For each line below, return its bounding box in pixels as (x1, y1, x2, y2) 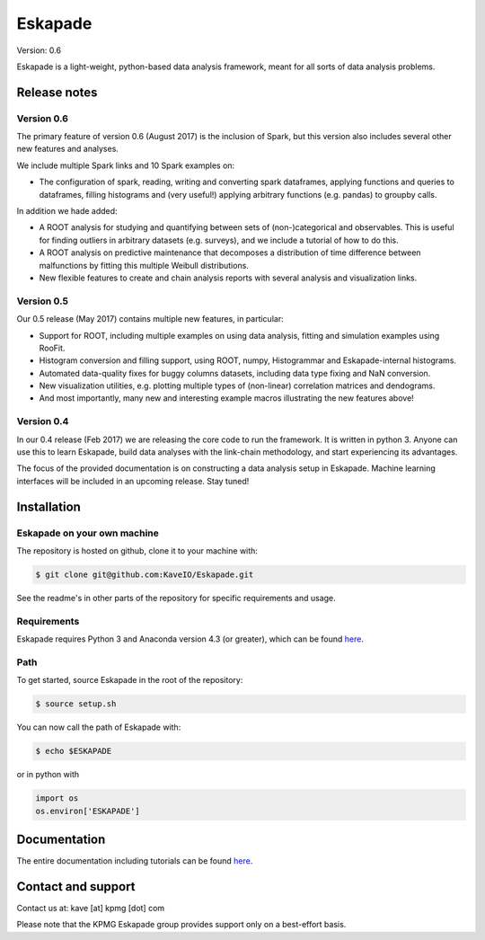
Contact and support (16, 879, 136, 894)
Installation (16, 499, 81, 514)
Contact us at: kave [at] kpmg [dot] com (16, 902, 165, 913)
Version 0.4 (16, 415, 69, 428)
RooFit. (39, 342, 66, 353)
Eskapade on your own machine (16, 527, 159, 539)
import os (35, 794, 79, 803)
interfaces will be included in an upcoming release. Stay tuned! (16, 475, 250, 486)
